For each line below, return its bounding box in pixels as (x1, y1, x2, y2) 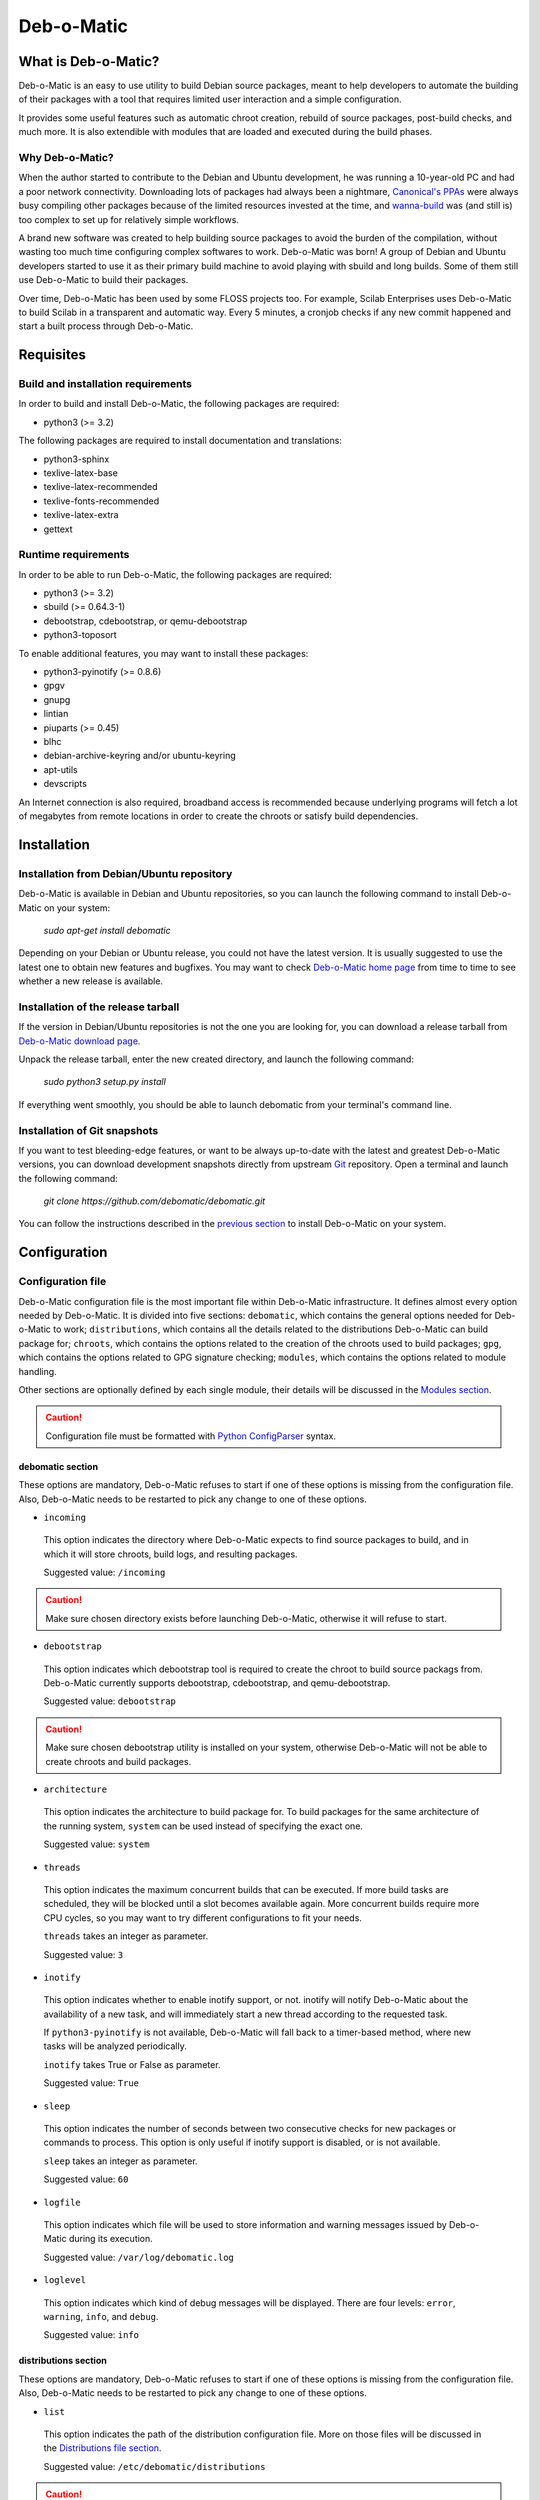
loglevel (43, 2275, 87, 2286)
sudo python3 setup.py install (43, 1076, 167, 1088)
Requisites (18, 346, 87, 364)
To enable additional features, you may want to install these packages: (18, 647, 309, 659)
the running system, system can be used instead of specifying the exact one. (43, 1820, 364, 1832)
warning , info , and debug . (43, 2310, 159, 2322)
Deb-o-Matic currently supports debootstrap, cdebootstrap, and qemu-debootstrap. (43, 1677, 391, 1689)
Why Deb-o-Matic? (18, 151, 114, 164)
